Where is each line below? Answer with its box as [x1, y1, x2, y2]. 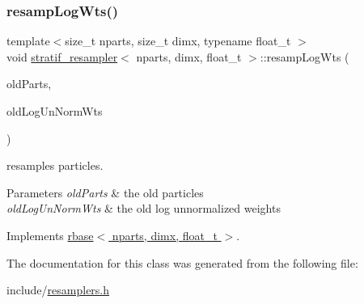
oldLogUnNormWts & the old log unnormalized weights [6, 200, 281, 217]
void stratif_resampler [6, 48, 118, 65]
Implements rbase [6, 226, 94, 243]
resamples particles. [6, 157, 104, 174]
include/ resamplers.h [6, 281, 110, 298]
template [6, 32, 50, 49]
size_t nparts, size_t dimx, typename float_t [65, 32, 291, 49]
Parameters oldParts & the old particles [6, 184, 204, 201]
